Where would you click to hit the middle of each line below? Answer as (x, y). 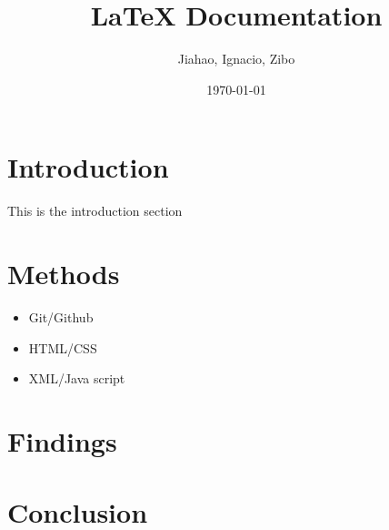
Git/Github (61, 316)
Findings (62, 440)
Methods (64, 274)
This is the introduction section (95, 211)
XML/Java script (77, 378)
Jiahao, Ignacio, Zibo (236, 59)
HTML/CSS (63, 347)
